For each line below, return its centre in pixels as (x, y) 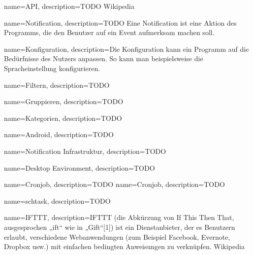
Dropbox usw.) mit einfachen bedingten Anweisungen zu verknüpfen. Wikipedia (124, 246)
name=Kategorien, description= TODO (63, 118)
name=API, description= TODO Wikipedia (69, 6)
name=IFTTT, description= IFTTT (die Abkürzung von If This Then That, (119, 217)
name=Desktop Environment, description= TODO (79, 167)
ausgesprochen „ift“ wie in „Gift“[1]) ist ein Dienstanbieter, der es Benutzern (120, 227)
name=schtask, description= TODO (57, 200)
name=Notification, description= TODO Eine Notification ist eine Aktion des (120, 22)
